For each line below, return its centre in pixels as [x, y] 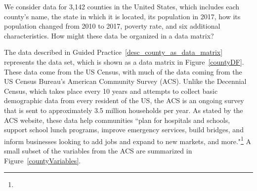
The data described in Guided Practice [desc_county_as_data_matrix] [113, 52]
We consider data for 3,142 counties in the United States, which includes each [122, 6]
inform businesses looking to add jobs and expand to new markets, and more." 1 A [128, 140]
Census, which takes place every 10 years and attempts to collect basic [111, 91]
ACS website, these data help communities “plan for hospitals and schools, [117, 120]
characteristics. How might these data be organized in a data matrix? [109, 35]
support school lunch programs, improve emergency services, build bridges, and [124, 130]
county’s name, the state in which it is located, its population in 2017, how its [122, 16]
